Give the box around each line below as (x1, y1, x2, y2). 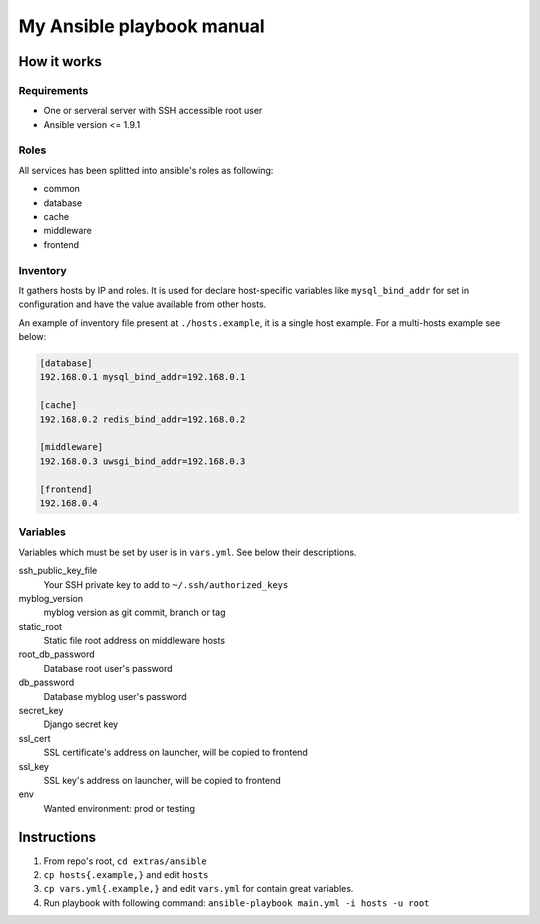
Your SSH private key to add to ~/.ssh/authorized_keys (43, 578, 289, 590)
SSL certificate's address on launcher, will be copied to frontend (43, 746, 309, 759)
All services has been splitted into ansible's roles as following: (18, 164, 274, 176)
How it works (18, 53, 102, 70)
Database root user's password (43, 662, 174, 674)
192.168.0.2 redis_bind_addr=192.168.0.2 (39, 413, 246, 425)
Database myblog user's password (43, 690, 187, 702)
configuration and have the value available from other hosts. (18, 298, 267, 310)
